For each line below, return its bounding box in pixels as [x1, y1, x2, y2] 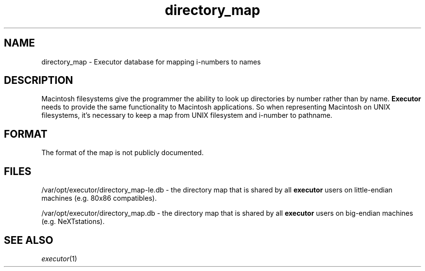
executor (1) [41, 254, 77, 263]
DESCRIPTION [4, 74, 73, 87]
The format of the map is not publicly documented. [41, 148, 204, 157]
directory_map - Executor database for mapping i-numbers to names [41, 57, 261, 66]
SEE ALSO [4, 234, 53, 246]
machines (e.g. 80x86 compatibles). [41, 194, 157, 203]
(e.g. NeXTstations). [41, 217, 105, 226]
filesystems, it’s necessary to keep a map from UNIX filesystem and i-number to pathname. [41, 111, 332, 120]
